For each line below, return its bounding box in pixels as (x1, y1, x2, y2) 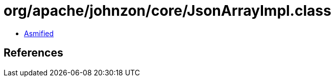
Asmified (24, 29, 54, 38)
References (4, 46, 63, 60)
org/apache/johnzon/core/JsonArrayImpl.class (4, 2, 331, 19)
